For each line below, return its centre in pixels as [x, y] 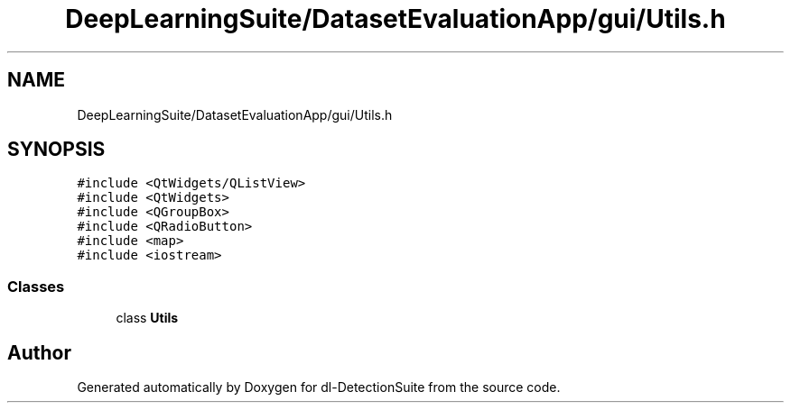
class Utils [147, 318]
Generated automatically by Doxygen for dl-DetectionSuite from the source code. [319, 387]
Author [39, 352]
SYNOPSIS [56, 150]
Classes [36, 286]
